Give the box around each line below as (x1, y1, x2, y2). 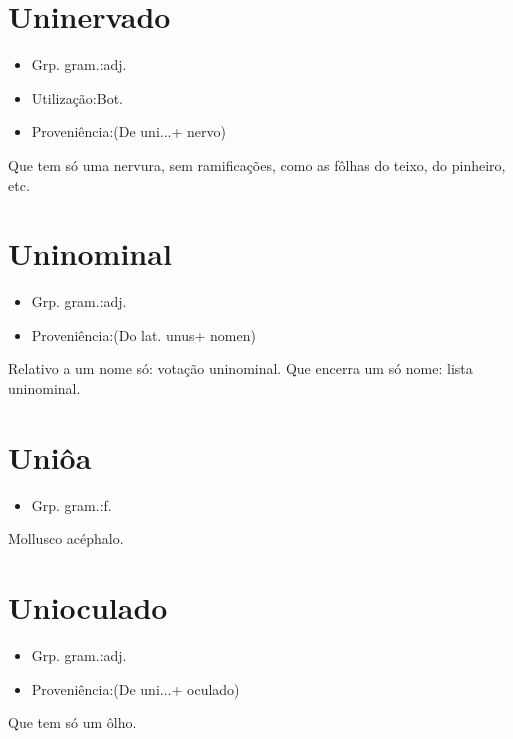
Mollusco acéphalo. (8, 528, 124, 549)
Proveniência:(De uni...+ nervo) (31, 121, 226, 142)
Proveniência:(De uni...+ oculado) (31, 678, 240, 699)
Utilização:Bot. (31, 87, 123, 108)
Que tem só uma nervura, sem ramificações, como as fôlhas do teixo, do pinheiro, (8, 154, 506, 175)
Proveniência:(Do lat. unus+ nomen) (31, 324, 256, 345)
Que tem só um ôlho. (8, 712, 137, 733)
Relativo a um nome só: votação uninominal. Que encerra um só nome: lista (8, 358, 473, 379)
